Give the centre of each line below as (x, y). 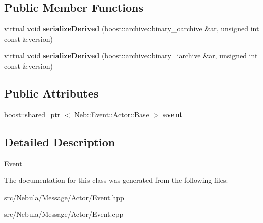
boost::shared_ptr (32, 114)
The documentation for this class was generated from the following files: (116, 180)
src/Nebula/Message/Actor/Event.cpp (64, 214)
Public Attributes (51, 93)
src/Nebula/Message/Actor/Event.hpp (64, 197)
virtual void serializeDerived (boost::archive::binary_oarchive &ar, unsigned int (132, 29)
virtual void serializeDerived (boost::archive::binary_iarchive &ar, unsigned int (131, 56)
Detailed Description (60, 141)
